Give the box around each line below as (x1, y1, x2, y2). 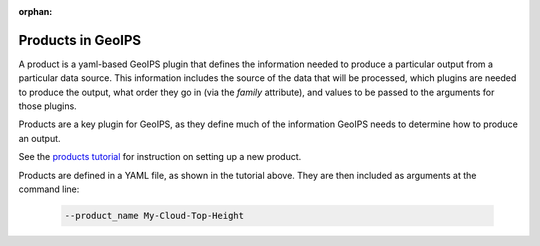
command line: (18, 183, 80, 195)
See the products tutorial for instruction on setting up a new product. (18, 151, 302, 163)
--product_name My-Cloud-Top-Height (64, 210, 245, 222)
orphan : (18, 6, 53, 17)
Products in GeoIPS (18, 31, 142, 49)
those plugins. (18, 100, 77, 112)
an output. (18, 132, 61, 144)
